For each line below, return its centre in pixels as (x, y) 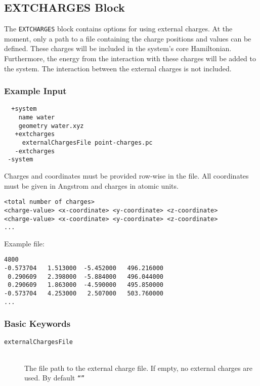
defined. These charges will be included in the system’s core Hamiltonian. (118, 48)
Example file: (24, 243)
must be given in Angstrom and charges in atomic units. (91, 185)
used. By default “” (55, 378)
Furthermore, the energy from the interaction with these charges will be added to (130, 58)
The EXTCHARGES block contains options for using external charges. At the (118, 29)
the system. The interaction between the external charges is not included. (118, 68)
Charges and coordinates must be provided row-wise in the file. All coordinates (126, 176)
